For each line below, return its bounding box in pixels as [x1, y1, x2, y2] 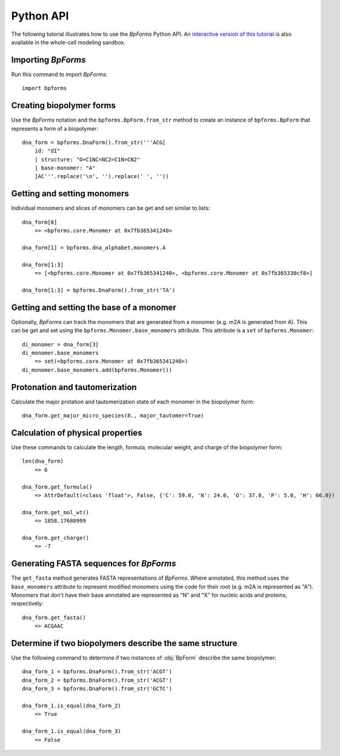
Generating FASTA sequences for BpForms [11, 558, 176, 569]
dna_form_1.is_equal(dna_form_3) [22, 728, 121, 735]
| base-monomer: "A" [34, 165, 96, 171]
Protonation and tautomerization [11, 382, 137, 392]
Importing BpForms [11, 55, 86, 65]
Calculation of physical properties [11, 427, 142, 438]
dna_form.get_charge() [22, 534, 90, 541]
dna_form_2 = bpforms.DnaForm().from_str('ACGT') [22, 676, 173, 684]
